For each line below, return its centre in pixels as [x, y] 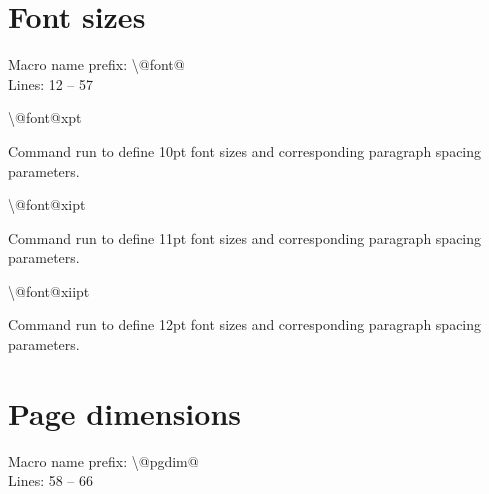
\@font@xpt [45, 117]
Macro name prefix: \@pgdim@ [103, 460]
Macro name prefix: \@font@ [96, 64]
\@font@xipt [47, 204]
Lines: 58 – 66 [51, 480]
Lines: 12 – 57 [51, 83]
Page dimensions [124, 412]
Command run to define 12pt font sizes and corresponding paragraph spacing [245, 324]
